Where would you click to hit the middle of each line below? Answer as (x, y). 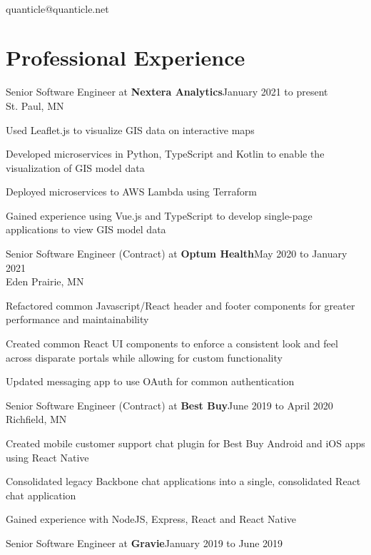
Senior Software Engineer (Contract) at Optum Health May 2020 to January (177, 254)
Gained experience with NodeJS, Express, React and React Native (151, 519)
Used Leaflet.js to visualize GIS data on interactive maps (130, 129)
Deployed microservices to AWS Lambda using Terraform (131, 192)
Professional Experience (126, 57)
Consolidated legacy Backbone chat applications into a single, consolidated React (183, 481)
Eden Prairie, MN (45, 281)
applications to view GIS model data (86, 229)
